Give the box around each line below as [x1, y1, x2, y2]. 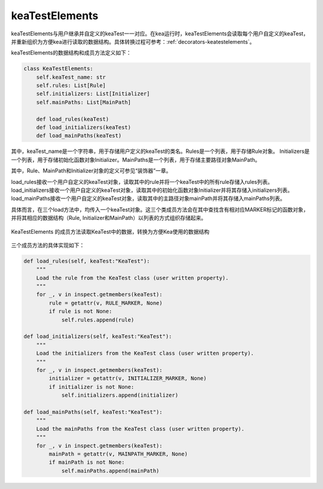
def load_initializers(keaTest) [36, 124, 132, 131]
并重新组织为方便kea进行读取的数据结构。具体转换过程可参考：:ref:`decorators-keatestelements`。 [11, 38, 255, 45]
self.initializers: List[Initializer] [36, 90, 150, 97]
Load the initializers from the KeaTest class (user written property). [36, 350, 254, 357]
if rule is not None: [48, 308, 112, 315]
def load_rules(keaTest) [36, 116, 109, 122]
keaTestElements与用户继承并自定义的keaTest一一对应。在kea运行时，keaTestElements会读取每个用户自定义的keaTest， [11, 30, 309, 37]
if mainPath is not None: [48, 459, 125, 466]
